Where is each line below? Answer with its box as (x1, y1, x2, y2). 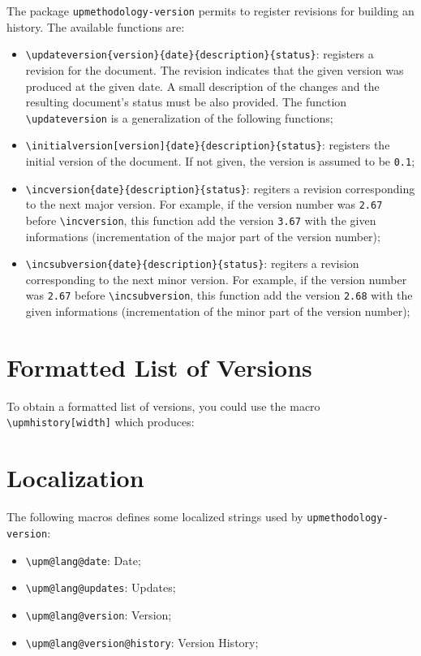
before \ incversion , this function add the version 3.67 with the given (25, 211, 376, 228)
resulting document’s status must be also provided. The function (25, 93, 347, 110)
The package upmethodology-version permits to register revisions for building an (6, 2, 415, 19)
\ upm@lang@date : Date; (25, 551, 141, 568)
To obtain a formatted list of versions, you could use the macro (6, 397, 320, 414)
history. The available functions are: (6, 18, 185, 35)
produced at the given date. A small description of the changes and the (25, 77, 380, 94)
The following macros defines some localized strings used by (6, 508, 303, 525)
